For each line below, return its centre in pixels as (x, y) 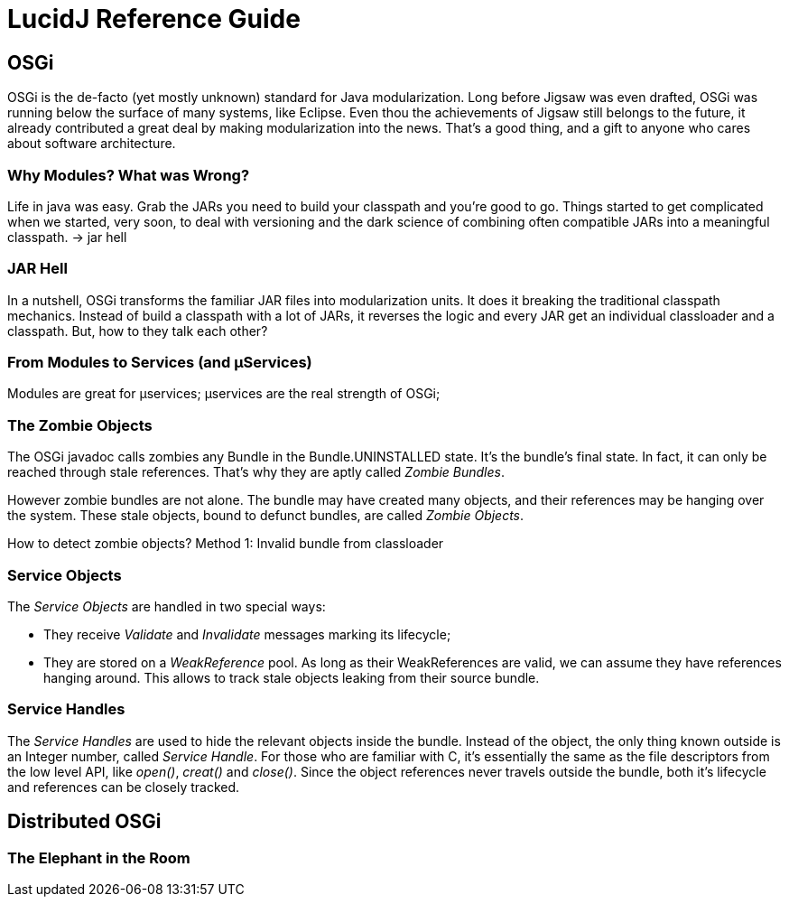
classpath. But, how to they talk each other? (138, 331)
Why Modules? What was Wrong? (129, 175)
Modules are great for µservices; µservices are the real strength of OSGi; (224, 394)
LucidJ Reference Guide (154, 19)
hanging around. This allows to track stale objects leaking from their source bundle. (292, 677)
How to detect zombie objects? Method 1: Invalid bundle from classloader (226, 544)
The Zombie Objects (80, 425)
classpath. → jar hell (67, 237)
